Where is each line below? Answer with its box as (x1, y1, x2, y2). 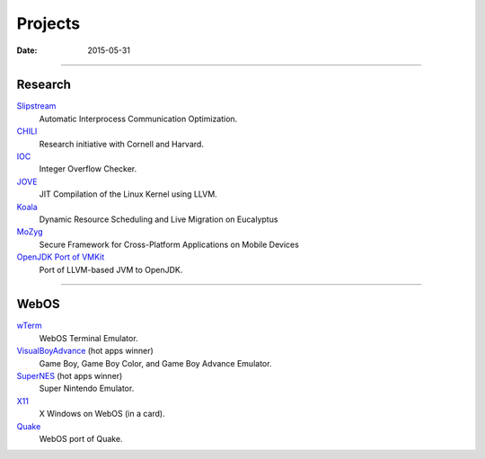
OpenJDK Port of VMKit (16, 252, 105, 262)
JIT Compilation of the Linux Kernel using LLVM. (39, 189, 217, 199)
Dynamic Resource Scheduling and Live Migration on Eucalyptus (39, 214, 278, 225)
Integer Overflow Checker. (39, 163, 137, 174)
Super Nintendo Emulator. (39, 383, 135, 394)
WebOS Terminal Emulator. (39, 332, 138, 343)
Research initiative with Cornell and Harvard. (39, 138, 204, 149)
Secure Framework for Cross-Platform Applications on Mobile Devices (39, 239, 300, 250)
